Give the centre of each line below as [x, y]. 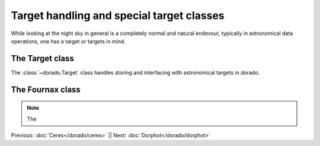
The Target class [42, 58]
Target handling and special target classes [118, 15]
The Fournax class [46, 89]
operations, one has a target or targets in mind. [68, 41]
